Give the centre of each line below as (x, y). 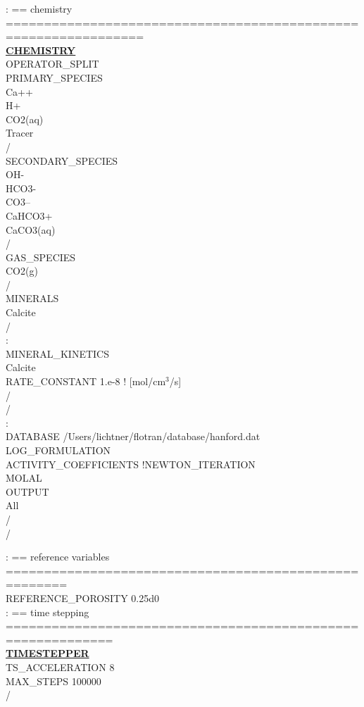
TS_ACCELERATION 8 (60, 667)
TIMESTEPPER (48, 653)
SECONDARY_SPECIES (62, 160)
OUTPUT (27, 491)
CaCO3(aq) (31, 229)
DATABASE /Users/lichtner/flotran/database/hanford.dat (133, 436)
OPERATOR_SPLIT (52, 64)
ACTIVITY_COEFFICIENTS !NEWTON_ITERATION (131, 464)
